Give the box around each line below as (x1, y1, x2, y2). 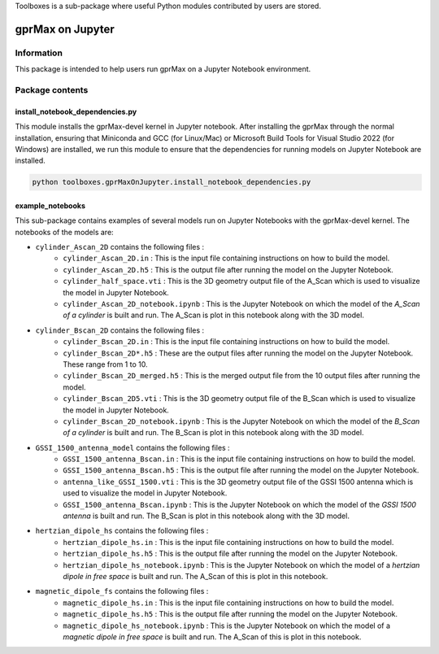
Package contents (15, 84, 89, 95)
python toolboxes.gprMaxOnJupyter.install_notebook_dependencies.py (32, 177, 311, 187)
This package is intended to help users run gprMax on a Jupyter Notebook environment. (15, 64, 311, 74)
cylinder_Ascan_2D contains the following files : (35, 242, 205, 252)
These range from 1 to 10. (63, 359, 148, 369)
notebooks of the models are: (15, 227, 114, 237)
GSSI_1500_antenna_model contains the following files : (35, 443, 231, 452)
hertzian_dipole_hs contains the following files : (35, 525, 209, 536)
